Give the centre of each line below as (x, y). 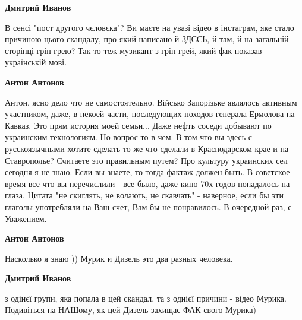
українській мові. (36, 62)
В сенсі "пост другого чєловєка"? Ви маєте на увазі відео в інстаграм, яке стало (150, 27)
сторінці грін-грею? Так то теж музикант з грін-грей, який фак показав (133, 50)
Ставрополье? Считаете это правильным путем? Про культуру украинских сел (146, 160)
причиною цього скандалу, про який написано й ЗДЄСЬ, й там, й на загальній (147, 39)
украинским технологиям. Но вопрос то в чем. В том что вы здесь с (129, 137)
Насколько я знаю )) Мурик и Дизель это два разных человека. (119, 258)
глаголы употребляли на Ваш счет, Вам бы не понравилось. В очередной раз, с (148, 206)
